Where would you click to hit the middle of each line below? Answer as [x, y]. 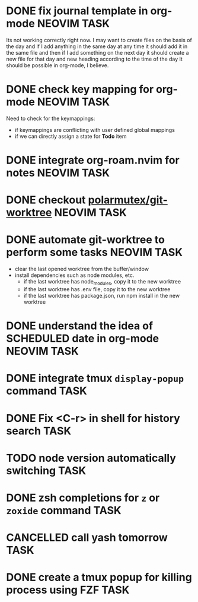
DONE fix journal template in [77, 11]
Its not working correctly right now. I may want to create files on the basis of [99, 40]
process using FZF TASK [68, 590]
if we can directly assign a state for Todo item [71, 136]
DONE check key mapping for [80, 89]
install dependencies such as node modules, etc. [74, 275]
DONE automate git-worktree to [85, 240]
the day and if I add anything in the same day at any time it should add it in [97, 46]
